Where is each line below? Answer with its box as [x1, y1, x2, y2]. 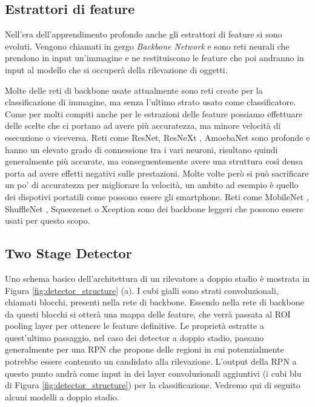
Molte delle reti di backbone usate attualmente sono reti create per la [5, 83, 263, 96]
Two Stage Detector [5, 244, 132, 262]
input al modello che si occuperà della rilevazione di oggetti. [5, 63, 228, 76]
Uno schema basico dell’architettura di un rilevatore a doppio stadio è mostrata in [5, 272, 310, 284]
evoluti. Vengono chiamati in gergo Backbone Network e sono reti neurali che [5, 39, 290, 52]
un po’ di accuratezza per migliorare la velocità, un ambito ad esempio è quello [5, 178, 299, 191]
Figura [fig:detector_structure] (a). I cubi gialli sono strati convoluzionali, [5, 284, 279, 296]
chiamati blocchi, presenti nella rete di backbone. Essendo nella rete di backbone [5, 296, 304, 308]
